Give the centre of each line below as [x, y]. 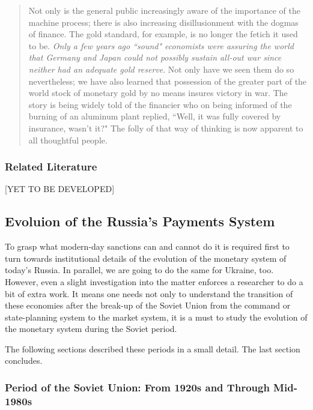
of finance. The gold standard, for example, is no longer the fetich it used [163, 34]
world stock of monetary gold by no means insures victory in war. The [158, 93]
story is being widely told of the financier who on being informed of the [160, 104]
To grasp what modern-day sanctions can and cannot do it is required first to [147, 246]
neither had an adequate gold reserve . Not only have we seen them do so [161, 69]
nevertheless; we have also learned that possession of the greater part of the [168, 81]
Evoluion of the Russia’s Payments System [140, 221]
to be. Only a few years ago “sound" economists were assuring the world [161, 45]
